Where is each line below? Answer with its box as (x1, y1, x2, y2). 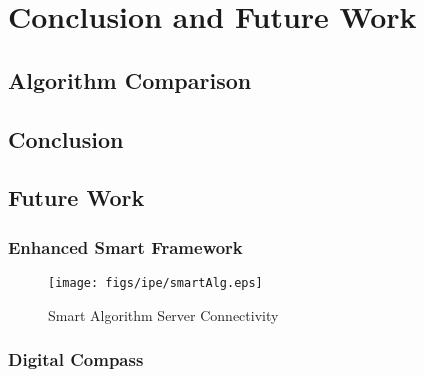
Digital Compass (8, 347, 144, 372)
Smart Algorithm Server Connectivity (48, 304, 279, 325)
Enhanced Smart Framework (8, 234, 243, 259)
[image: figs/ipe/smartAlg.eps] (48, 275, 263, 290)
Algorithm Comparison (8, 64, 252, 95)
